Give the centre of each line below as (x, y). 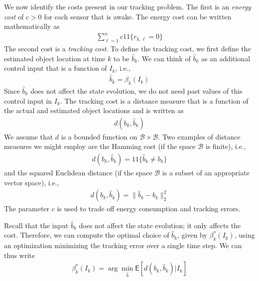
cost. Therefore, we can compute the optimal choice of (87, 235)
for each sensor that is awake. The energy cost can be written (138, 16)
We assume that (29, 136)
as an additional (226, 58)
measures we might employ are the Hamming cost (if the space (100, 146)
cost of (14, 16)
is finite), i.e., (226, 146)
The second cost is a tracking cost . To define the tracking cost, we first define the (128, 49)
